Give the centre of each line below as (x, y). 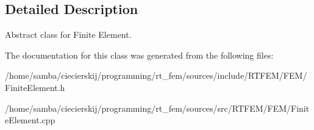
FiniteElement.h (35, 87)
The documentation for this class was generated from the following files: (139, 55)
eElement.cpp (30, 120)
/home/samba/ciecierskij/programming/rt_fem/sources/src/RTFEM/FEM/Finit (157, 108)
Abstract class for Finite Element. (68, 34)
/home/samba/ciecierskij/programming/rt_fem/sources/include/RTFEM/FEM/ (156, 75)
